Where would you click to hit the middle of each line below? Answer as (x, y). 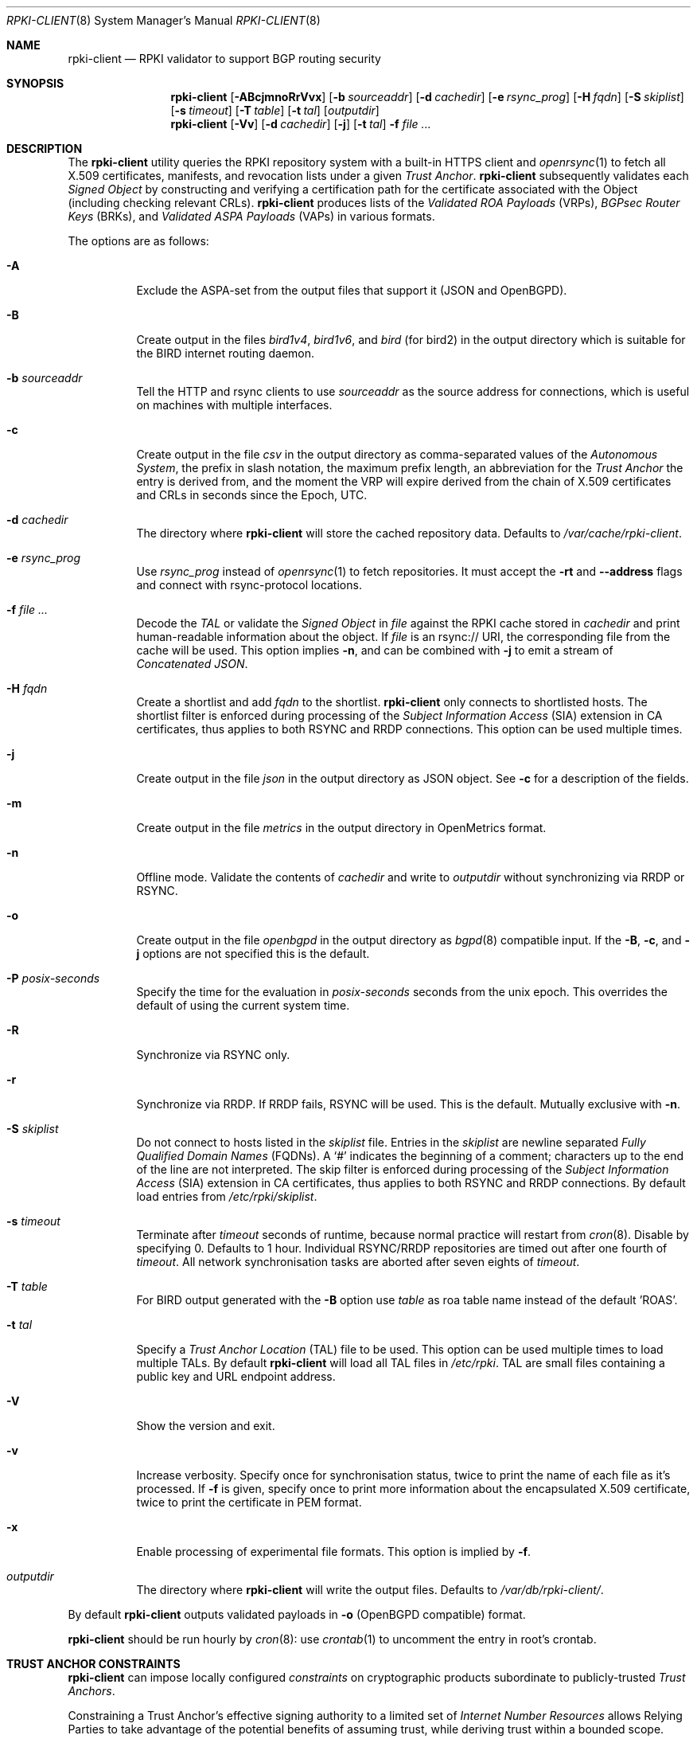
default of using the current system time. (243, 1005)
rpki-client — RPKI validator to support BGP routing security (224, 59)
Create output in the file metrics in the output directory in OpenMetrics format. (341, 828)
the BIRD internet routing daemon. (226, 353)
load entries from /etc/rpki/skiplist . (227, 1196)
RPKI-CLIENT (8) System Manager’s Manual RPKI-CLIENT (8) (164, 20)
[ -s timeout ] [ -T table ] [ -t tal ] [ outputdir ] (275, 110)
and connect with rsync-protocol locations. (249, 585)
